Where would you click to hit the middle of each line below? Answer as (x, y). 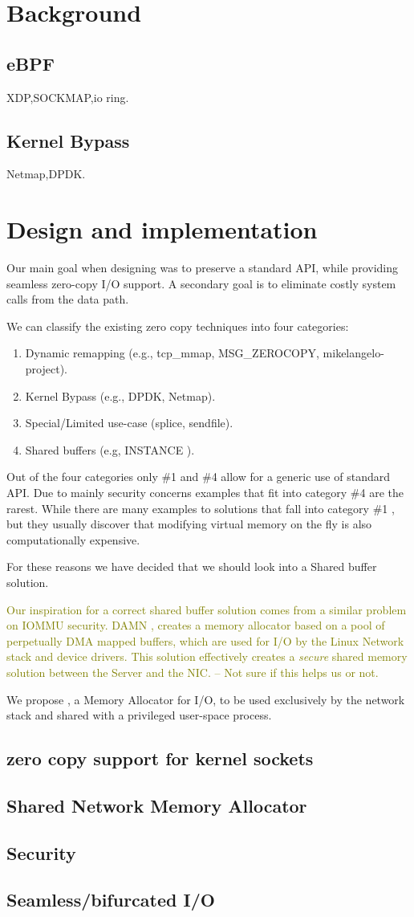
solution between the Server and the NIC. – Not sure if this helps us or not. (193, 672)
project (43, 369)
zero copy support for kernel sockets (160, 758)
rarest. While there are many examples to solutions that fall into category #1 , (201, 508)
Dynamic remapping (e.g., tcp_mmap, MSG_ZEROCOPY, (172, 353)
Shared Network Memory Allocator (157, 805)
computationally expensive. (73, 539)
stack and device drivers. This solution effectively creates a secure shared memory (207, 656)
